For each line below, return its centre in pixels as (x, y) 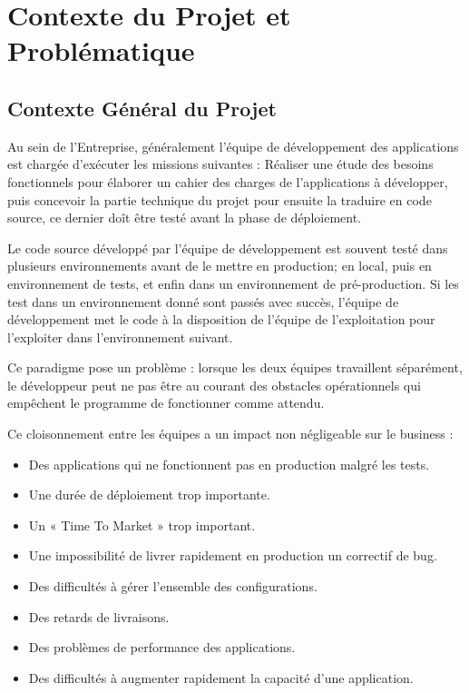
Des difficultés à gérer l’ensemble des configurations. (173, 586)
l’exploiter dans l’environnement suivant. (120, 337)
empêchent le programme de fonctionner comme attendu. (166, 403)
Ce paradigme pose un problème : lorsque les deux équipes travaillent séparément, (235, 367)
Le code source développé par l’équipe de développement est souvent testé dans (228, 247)
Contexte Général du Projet (142, 108)
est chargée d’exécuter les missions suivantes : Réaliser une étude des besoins (220, 164)
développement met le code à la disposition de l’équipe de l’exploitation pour (221, 319)
